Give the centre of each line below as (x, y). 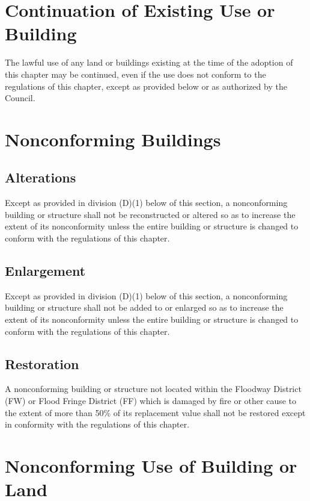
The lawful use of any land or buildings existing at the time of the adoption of (149, 62)
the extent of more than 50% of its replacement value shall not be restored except (155, 412)
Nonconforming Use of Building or (151, 465)
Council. (20, 98)
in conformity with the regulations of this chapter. (97, 424)
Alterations (41, 177)
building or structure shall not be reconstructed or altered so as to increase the (150, 214)
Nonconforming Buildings (113, 139)
